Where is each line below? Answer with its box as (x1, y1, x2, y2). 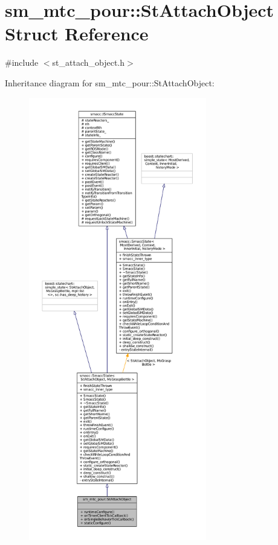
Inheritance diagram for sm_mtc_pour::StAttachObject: (5, 76, 215, 89)
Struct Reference (5, 21, 149, 46)
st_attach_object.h (52, 56, 125, 69)
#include (5, 56, 39, 69)
